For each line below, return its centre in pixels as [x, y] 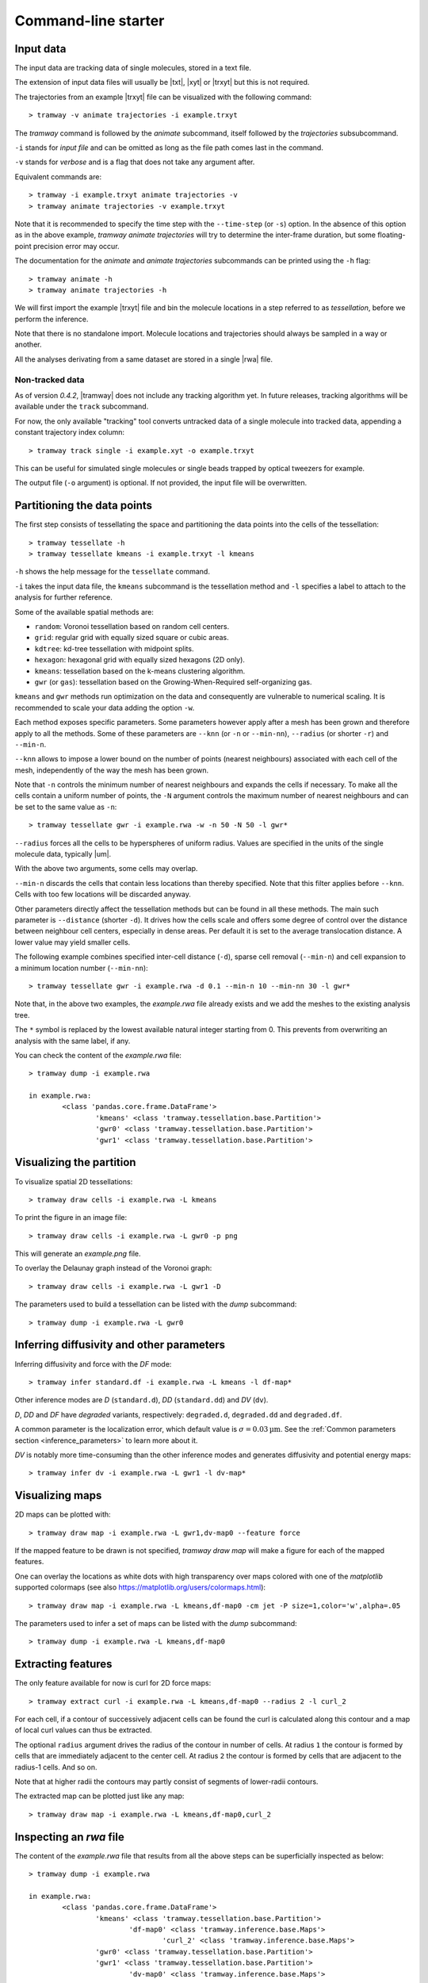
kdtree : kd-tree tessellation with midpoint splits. [114, 648]
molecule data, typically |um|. [63, 854]
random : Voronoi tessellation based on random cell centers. [132, 626]
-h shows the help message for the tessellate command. [112, 572]
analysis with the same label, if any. [73, 1041]
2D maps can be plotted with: [63, 1514]
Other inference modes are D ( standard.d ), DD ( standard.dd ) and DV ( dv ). [141, 1400]
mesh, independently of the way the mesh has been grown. [112, 770]
